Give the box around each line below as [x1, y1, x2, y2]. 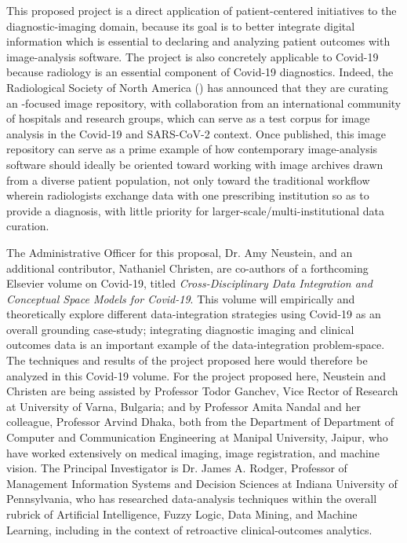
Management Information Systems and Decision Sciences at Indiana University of [6, 475, 398, 491]
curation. [6, 218, 49, 234]
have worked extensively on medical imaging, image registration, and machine [6, 444, 380, 460]
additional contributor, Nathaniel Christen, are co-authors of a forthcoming [6, 259, 369, 276]
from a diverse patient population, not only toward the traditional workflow [6, 171, 370, 188]
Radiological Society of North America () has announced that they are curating [6, 79, 388, 95]
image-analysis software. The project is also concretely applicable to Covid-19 [6, 48, 379, 64]
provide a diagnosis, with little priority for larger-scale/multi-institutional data [6, 202, 385, 218]
